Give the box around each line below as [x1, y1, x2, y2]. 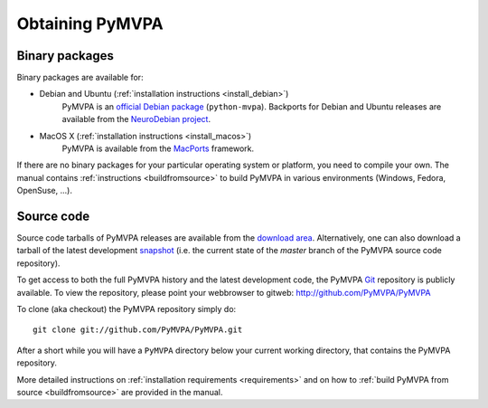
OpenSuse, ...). [16, 185, 72, 196]
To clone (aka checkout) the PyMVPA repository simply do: [16, 304, 237, 315]
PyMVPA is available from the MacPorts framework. [61, 143, 255, 154]
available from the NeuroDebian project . [61, 114, 211, 125]
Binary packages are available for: [16, 72, 144, 83]
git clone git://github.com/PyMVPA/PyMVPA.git [33, 325, 243, 335]
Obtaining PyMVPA [16, 14, 164, 33]
